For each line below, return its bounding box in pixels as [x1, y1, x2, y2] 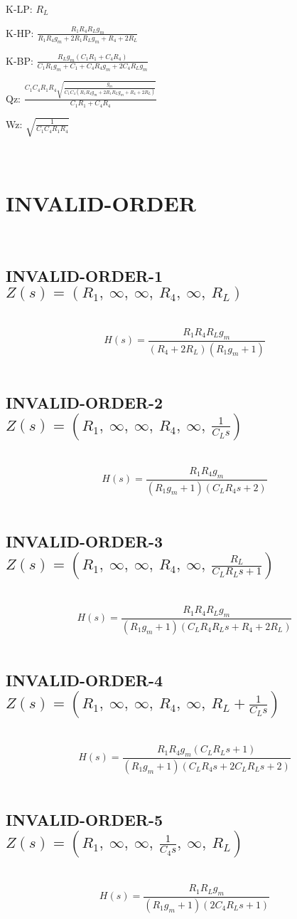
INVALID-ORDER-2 [6, 391, 163, 413]
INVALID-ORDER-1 [6, 264, 163, 286]
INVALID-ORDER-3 [6, 530, 163, 552]
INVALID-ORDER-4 [6, 668, 163, 690]
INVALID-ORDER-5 [6, 808, 163, 830]
